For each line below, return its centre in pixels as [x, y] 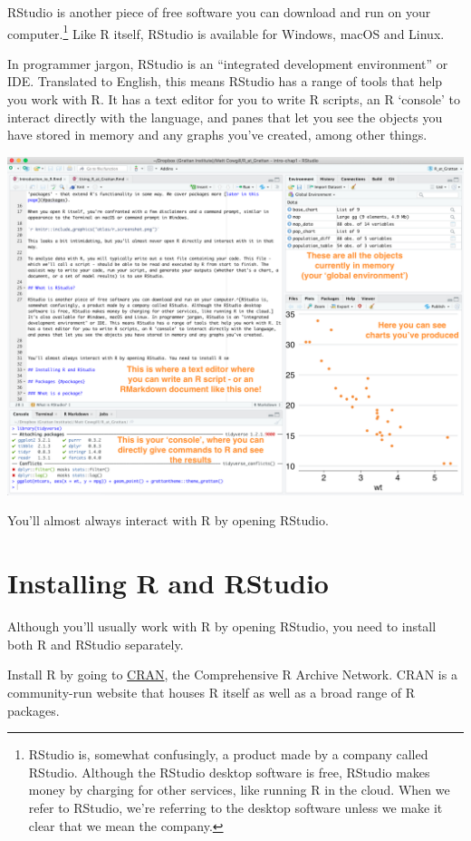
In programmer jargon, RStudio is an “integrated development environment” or [228, 63]
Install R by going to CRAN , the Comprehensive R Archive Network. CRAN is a [232, 675]
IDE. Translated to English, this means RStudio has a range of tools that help [225, 81]
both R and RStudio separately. [96, 644]
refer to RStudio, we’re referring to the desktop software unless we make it [235, 807]
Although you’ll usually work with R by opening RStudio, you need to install [222, 626]
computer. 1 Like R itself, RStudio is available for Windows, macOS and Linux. [226, 32]
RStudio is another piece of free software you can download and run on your [219, 12]
